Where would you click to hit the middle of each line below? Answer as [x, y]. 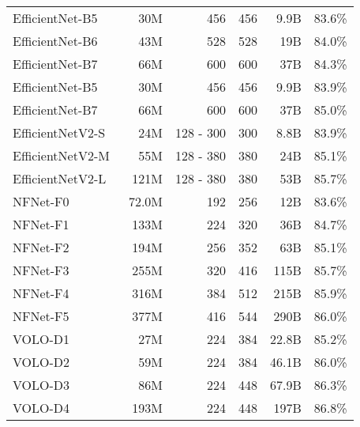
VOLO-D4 [41, 408]
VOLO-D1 [41, 339]
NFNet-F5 [41, 316]
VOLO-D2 [41, 362]
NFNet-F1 [41, 224]
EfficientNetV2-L [60, 178]
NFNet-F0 [41, 201]
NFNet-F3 [41, 270]
